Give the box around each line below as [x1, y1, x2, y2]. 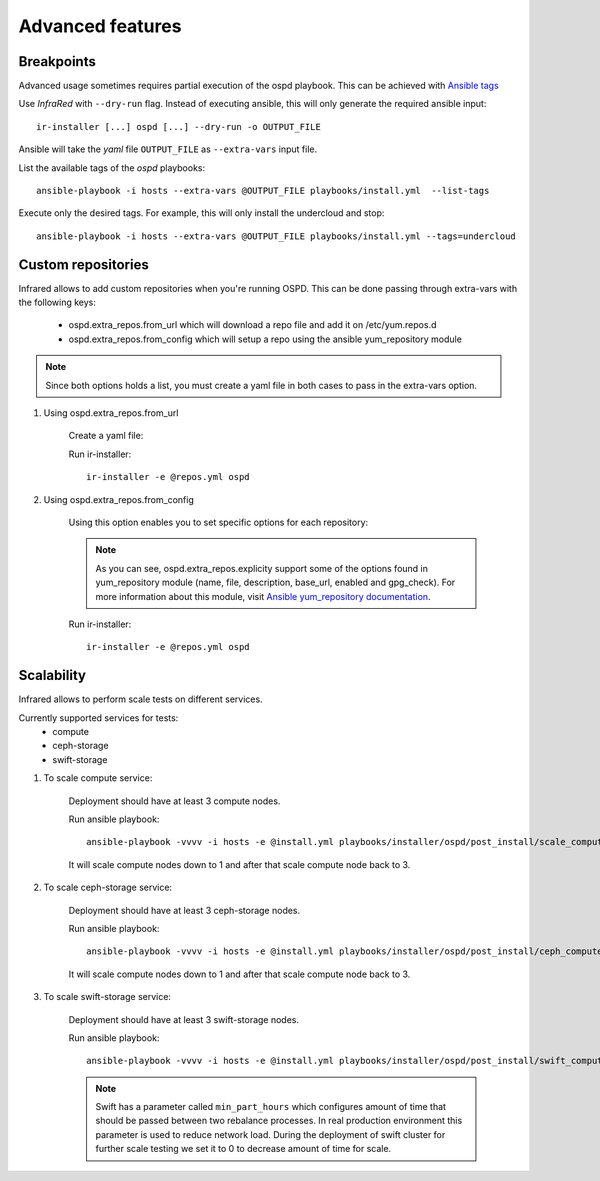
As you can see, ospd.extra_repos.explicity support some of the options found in [95, 562, 429, 574]
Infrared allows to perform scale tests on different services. [18, 693, 264, 705]
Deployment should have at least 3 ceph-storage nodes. [68, 904, 301, 916]
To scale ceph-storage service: [43, 881, 173, 894]
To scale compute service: [43, 772, 153, 784]
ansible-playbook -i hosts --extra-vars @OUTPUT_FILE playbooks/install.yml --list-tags [36, 185, 490, 197]
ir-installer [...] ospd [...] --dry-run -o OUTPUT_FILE [36, 121, 322, 132]
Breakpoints [18, 53, 97, 70]
